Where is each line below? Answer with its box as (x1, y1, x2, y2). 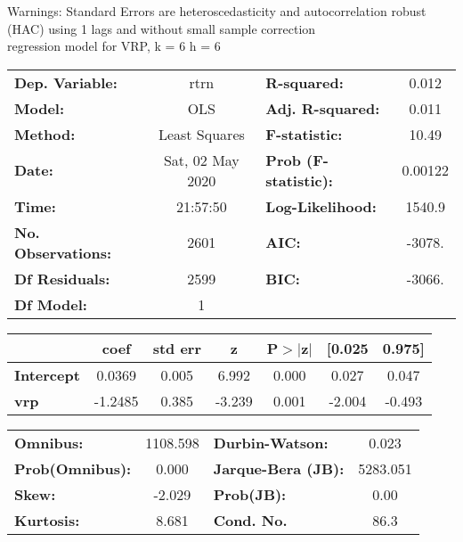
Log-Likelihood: (265, 195, 377, 217)
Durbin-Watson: (213, 431, 329, 453)
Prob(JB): (213, 483, 287, 505)
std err (152, 337, 201, 358)
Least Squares (158, 123, 245, 144)
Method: (14, 123, 76, 144)
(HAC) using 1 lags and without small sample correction (7, 19, 316, 37)
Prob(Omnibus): (14, 457, 132, 479)
